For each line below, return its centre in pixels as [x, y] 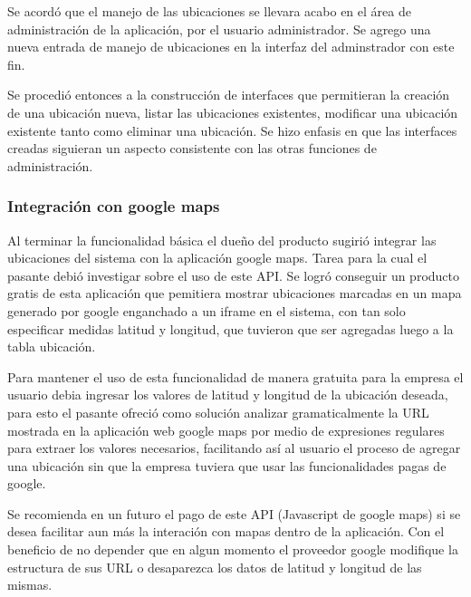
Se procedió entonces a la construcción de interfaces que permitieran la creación [229, 95]
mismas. [30, 585]
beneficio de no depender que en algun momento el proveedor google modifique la [233, 549]
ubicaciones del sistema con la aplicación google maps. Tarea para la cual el [217, 258]
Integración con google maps [114, 206]
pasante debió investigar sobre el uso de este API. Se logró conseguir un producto [233, 275]
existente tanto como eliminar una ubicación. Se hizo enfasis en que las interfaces [232, 130]
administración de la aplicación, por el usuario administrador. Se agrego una [219, 29]
